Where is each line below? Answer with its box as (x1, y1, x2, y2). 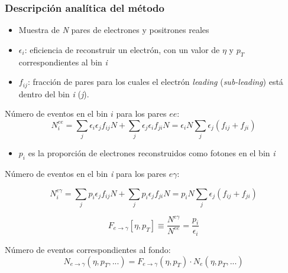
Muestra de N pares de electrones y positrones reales (18, 24, 209, 36)
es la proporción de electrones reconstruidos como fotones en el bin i (28, 147, 276, 159)
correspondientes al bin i (18, 55, 108, 68)
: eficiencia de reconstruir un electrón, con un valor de (24, 43, 220, 55)
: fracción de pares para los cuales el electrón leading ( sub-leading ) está (27, 75, 283, 88)
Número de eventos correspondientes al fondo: (5, 243, 171, 255)
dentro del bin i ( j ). (18, 87, 89, 100)
